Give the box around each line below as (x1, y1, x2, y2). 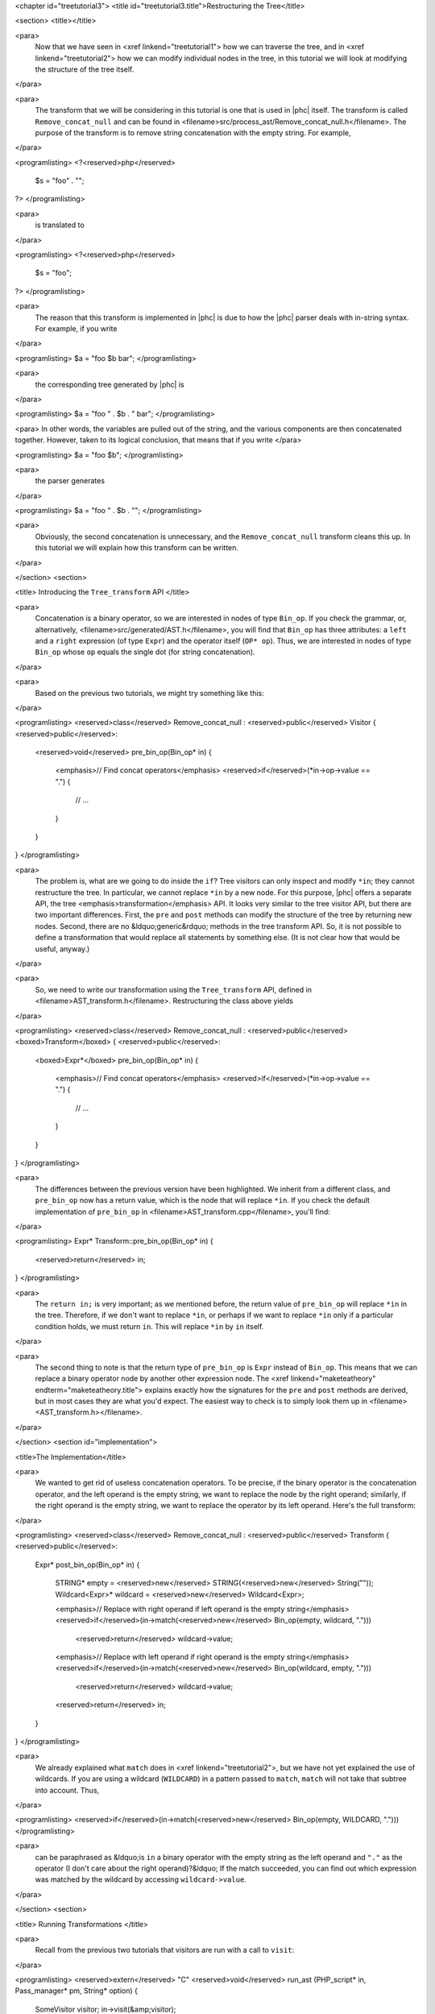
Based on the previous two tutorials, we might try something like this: (35, 688, 265, 698)
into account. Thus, (35, 1785, 100, 1795)
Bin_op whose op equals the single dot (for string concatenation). (35, 647, 255, 657)
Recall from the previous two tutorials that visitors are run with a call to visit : (35, 1946, 295, 1955)
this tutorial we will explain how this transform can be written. (35, 543, 239, 553)
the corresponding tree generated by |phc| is (35, 379, 184, 389)
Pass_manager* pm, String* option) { (14, 1986, 139, 1995)
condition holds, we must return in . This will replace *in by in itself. (35, 1321, 264, 1331)
